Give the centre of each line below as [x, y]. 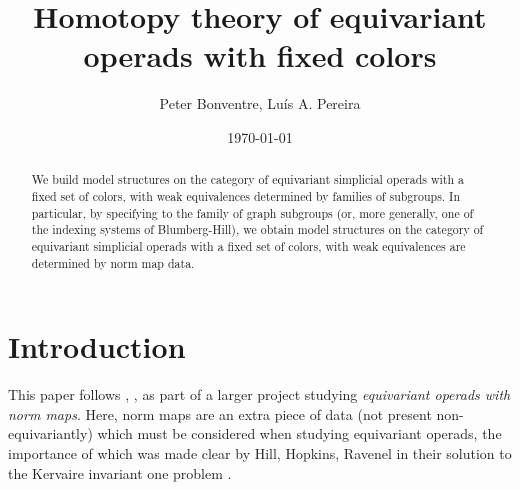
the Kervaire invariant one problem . [120, 472]
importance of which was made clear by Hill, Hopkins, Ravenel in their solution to [260, 452]
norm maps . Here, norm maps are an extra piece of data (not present [220, 413]
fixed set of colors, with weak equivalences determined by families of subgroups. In [246, 195]
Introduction [97, 346]
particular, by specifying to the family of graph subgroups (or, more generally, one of [252, 212]
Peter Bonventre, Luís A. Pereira [260, 103]
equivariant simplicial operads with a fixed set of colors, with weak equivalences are [248, 245]
